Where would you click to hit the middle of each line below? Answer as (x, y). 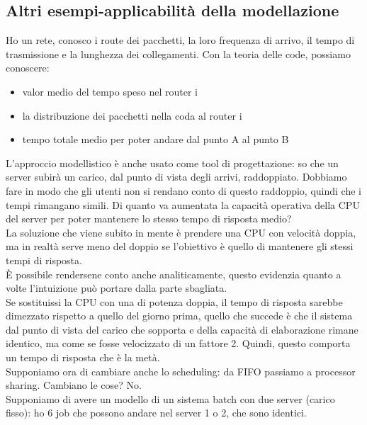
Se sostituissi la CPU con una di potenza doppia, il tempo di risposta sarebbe (174, 301)
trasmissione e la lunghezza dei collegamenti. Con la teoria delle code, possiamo (178, 53)
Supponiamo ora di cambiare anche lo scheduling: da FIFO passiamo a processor (181, 371)
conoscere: (28, 68)
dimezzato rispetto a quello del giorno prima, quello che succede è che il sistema (179, 316)
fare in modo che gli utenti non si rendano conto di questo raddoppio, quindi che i (183, 190)
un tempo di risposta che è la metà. (83, 357)
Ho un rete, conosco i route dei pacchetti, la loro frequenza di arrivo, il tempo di (180, 40)
